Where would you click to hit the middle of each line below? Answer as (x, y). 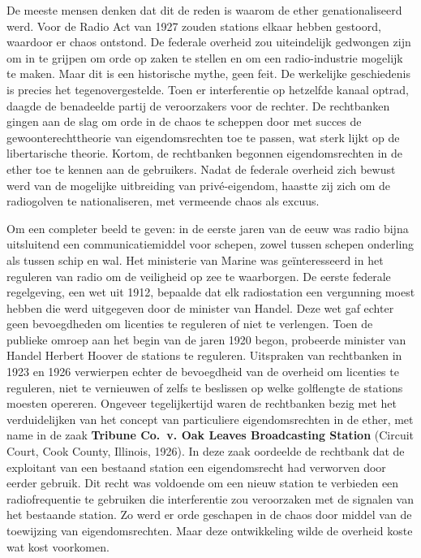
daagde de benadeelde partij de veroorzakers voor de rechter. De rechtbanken (198, 105)
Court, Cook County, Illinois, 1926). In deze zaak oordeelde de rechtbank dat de (206, 451)
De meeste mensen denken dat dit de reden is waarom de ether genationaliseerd (204, 10)
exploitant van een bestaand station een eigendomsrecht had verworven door (196, 467)
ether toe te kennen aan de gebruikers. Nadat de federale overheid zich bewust (201, 169)
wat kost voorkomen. (58, 546)
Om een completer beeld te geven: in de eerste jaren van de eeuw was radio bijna (208, 228)
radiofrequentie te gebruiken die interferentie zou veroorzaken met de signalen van (210, 498)
